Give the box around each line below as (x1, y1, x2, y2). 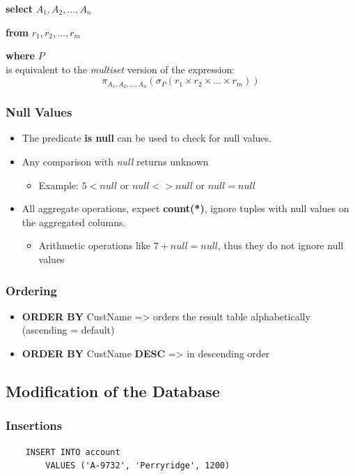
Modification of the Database (6, 380, 220, 401)
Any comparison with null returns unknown (22, 154, 209, 169)
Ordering (6, 281, 57, 299)
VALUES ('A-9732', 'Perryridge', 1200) (45, 461, 230, 471)
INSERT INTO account (25, 447, 120, 457)
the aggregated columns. (22, 214, 126, 229)
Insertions (6, 417, 63, 434)
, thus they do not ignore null (218, 238, 344, 253)
